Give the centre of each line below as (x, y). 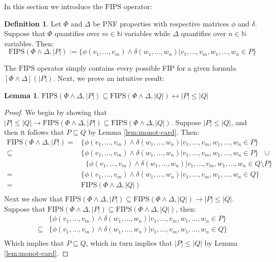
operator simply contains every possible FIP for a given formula (136, 68)
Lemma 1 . (22, 95)
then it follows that (34, 132)
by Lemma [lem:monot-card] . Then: (144, 132)
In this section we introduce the (53, 6)
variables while (147, 33)
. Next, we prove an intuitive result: (109, 78)
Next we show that (34, 199)
